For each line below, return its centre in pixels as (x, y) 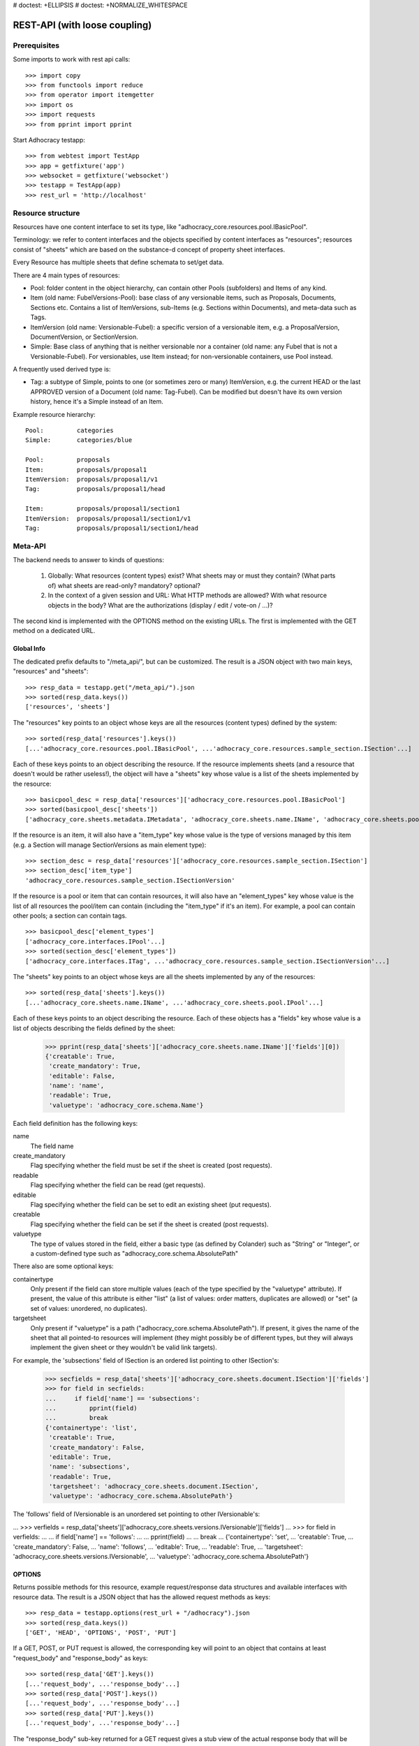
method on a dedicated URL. (54, 631)
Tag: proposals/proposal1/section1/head (112, 528)
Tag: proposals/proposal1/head (95, 489)
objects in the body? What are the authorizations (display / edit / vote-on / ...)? (160, 605)
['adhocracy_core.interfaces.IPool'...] (95, 941)
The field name (52, 1146)
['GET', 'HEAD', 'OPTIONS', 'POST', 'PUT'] (101, 1632)
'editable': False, (82, 1076)
